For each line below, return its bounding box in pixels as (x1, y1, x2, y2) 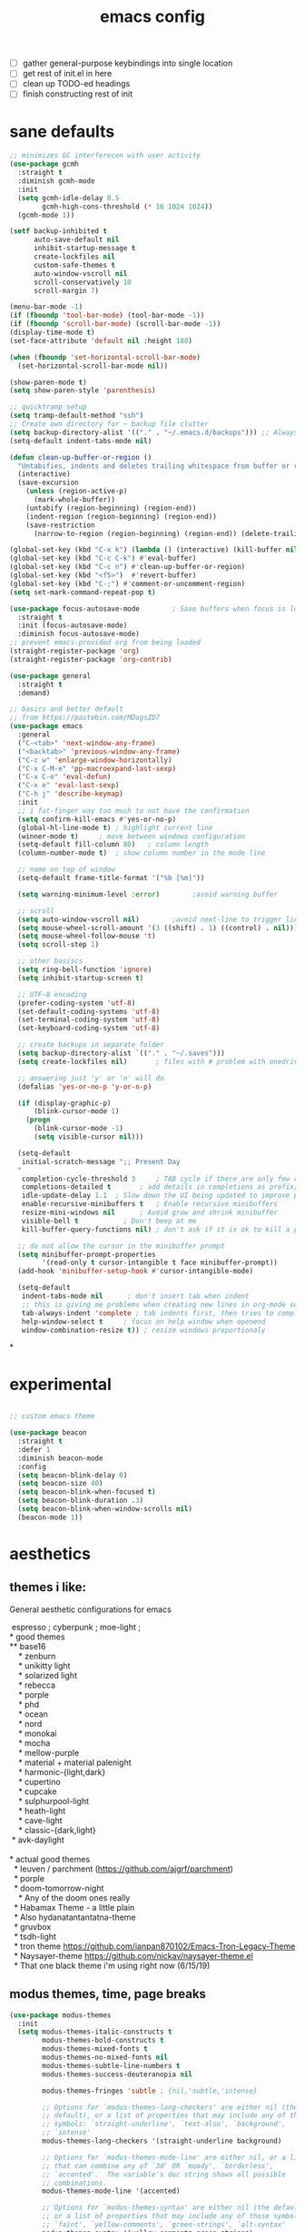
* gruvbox (13, 1921, 52, 1932)
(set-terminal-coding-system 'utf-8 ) (17, 1015, 161, 1025)
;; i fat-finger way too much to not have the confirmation (17, 806, 250, 816)
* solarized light (17, 1669, 77, 1680)
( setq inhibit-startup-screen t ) (17, 973, 144, 982)
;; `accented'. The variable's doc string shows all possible (42, 2169, 286, 2179)
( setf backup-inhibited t (9, 227, 107, 236)
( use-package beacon (9, 1428, 88, 1437)
